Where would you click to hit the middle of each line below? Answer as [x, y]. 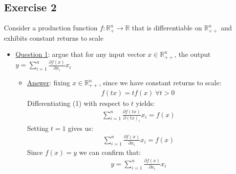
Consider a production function [51, 28]
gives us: [81, 128]
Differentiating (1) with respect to [78, 103]
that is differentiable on [167, 28]
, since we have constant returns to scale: [160, 83]
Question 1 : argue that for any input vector [80, 54]
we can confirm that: [110, 152]
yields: [145, 103]
